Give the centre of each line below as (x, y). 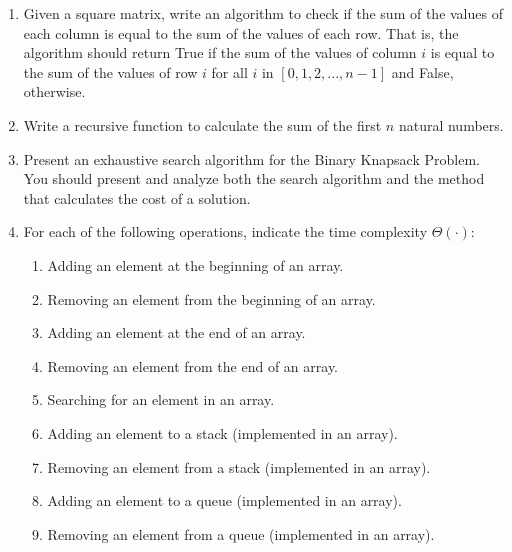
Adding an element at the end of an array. (176, 332)
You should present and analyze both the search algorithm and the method (254, 178)
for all (229, 71)
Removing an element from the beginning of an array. (211, 298)
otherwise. (54, 91)
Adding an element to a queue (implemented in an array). (224, 500)
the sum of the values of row (110, 71)
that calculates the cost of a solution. (137, 197)
